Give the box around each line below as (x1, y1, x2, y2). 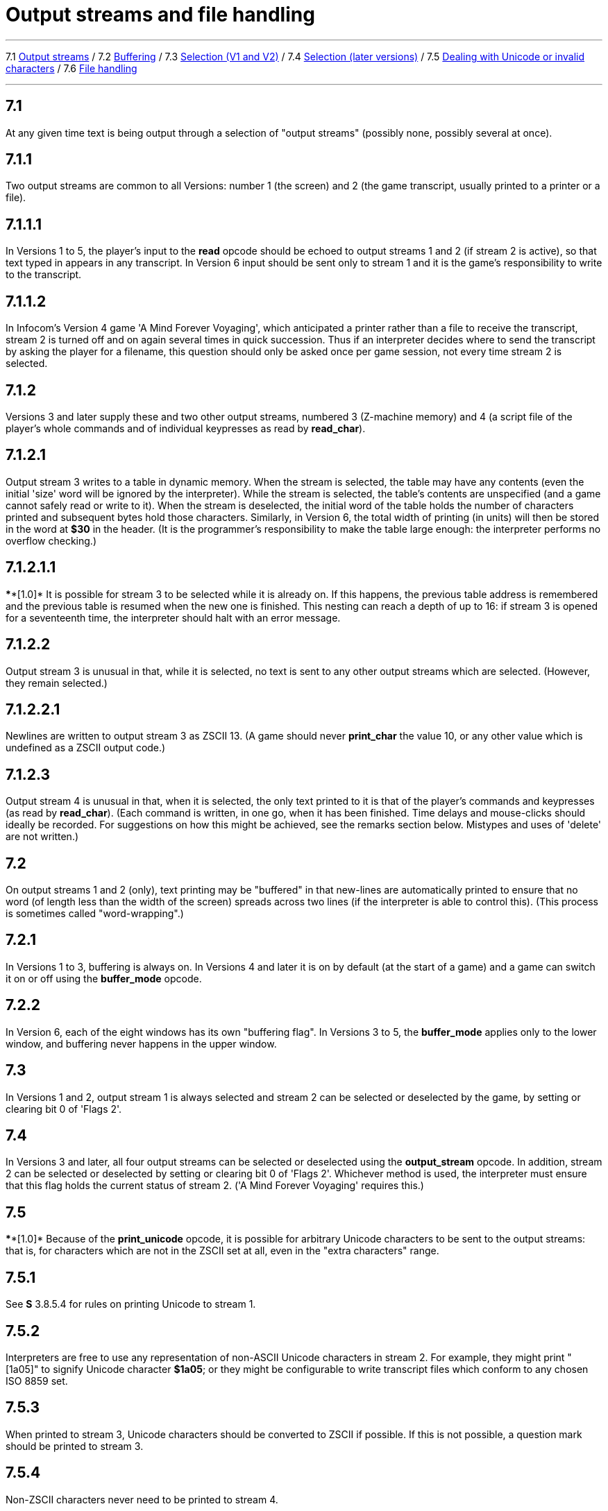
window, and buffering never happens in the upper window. (6, 1037, 277, 1050)
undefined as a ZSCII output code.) (6, 742, 166, 754)
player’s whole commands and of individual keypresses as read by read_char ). (6, 422, 366, 434)
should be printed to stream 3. (6, 1440, 144, 1452)
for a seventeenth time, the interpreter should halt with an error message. (6, 611, 341, 624)
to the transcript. (6, 268, 82, 281)
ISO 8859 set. (6, 1374, 68, 1387)
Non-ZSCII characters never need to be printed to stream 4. (6, 1493, 278, 1505)
